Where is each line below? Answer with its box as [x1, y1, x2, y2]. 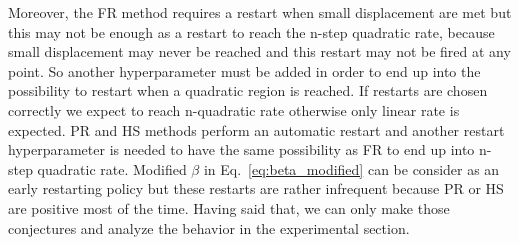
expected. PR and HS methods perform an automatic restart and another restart [8, 119, 505, 140]
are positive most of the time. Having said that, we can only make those [8, 197, 450, 218]
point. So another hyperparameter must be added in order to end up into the [8, 60, 481, 81]
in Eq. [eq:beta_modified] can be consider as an [203, 158, 500, 179]
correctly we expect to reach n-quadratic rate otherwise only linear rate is [8, 99, 460, 120]
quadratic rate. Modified [37, 158, 187, 179]
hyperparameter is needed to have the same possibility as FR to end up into [8, 139, 475, 160]
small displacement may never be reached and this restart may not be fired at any [8, 41, 511, 62]
